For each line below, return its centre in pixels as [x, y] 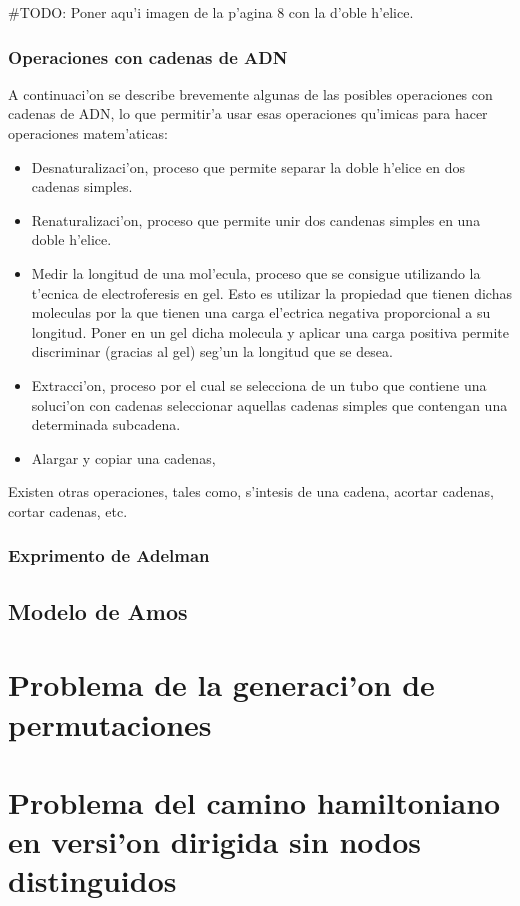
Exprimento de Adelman [109, 555]
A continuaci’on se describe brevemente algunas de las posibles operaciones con [250, 93]
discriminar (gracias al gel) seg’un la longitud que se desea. [212, 351]
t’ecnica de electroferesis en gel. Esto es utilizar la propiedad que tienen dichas [271, 292]
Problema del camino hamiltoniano [254, 801]
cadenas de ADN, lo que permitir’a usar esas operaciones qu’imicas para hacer [248, 113]
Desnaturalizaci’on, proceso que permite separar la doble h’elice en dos [248, 166]
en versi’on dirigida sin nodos [214, 841]
